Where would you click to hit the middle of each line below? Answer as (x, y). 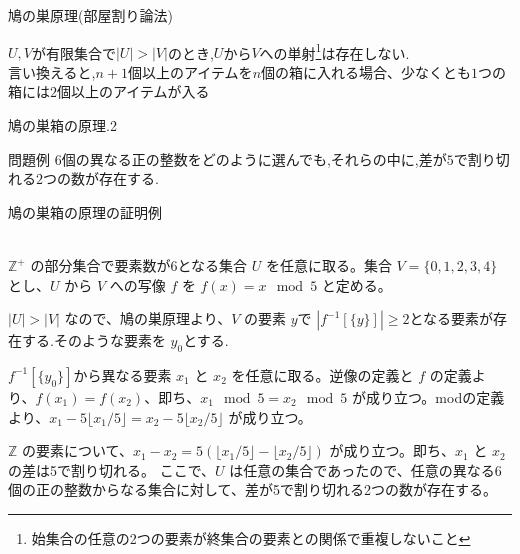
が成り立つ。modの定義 (428, 396)
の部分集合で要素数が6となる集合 (138, 265)
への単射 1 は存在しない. (334, 51)
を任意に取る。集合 (328, 265)
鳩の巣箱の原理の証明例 (85, 211)
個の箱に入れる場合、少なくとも (366, 71)
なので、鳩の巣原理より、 (148, 318)
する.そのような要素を (93, 340)
